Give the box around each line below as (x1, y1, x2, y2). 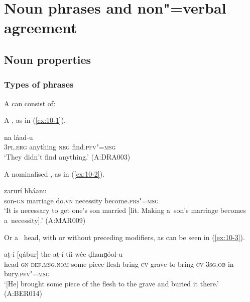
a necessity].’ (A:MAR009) (4, 214, 86, 225)
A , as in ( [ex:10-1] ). (4, 115, 66, 125)
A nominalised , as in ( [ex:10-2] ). (4, 168, 105, 179)
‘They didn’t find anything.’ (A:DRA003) (4, 151, 131, 162)
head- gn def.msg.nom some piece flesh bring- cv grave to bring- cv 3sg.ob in (4, 258, 234, 269)
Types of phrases (4, 78, 74, 91)
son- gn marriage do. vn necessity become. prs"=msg (4, 195, 159, 205)
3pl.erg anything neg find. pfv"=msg (4, 141, 116, 152)
